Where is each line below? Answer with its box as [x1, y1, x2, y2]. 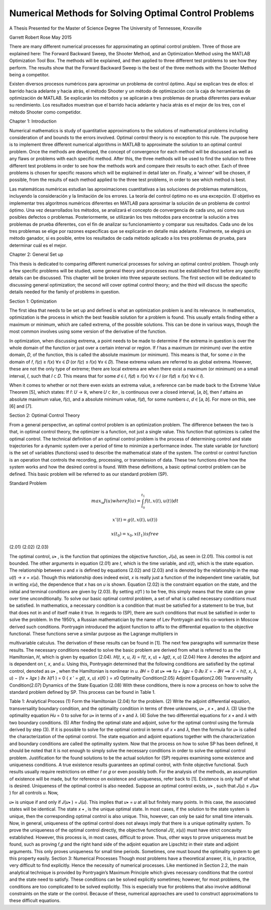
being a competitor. [9, 71, 50, 77]
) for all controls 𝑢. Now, [9, 790, 59, 796]
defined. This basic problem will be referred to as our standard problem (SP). [9, 471, 169, 477]
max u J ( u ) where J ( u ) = [91, 498, 141, 505]
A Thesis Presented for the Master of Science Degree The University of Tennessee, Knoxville [9, 25, 202, 31]
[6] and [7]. [9, 403, 33, 409]
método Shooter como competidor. [9, 109, 82, 115]
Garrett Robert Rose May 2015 [9, 34, 72, 40]
